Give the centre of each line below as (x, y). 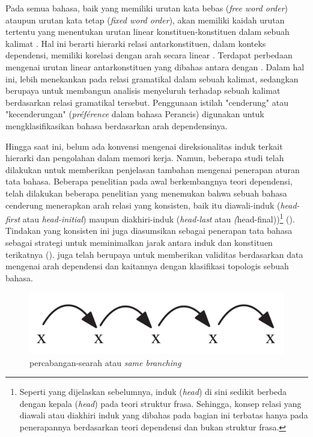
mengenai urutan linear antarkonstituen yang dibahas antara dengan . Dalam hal (155, 66)
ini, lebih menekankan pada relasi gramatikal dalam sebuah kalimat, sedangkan (152, 78)
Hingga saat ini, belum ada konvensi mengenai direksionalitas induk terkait (144, 146)
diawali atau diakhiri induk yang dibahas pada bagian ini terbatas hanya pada (164, 415)
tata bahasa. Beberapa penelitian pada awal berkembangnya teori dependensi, (149, 181)
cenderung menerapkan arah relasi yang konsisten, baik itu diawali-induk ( (143, 205)
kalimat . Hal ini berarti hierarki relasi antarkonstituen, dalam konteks (136, 43)
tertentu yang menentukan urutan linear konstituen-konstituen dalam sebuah (147, 32)
